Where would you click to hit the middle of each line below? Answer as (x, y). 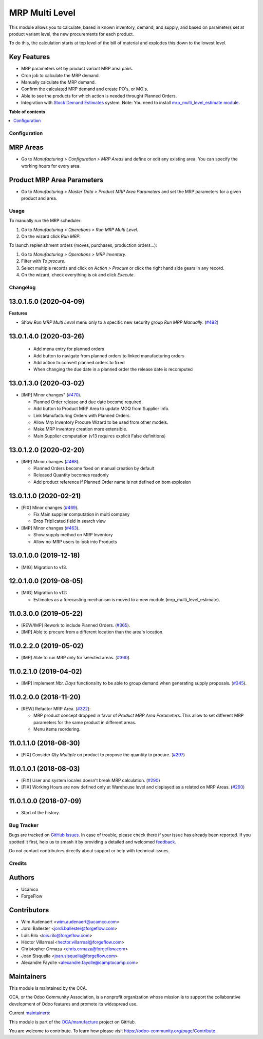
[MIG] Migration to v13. (44, 567)
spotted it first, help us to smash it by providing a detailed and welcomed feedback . (93, 842)
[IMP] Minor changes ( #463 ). (50, 528)
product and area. (39, 198)
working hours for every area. (51, 166)
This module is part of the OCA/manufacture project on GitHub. (73, 1022)
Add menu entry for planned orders (69, 349)
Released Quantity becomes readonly (71, 475)
